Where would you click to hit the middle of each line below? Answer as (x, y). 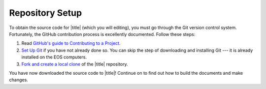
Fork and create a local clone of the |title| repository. (75, 64)
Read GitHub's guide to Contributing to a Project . (71, 43)
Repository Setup (46, 13)
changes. (18, 80)
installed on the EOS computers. (54, 57)
